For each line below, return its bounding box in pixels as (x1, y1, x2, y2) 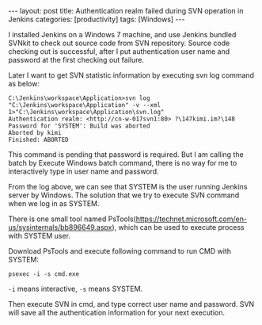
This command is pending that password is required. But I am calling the (8, 150, 244, 159)
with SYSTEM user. (8, 231, 71, 240)
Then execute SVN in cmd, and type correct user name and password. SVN (8, 300, 255, 308)
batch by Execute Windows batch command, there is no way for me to (8, 159, 237, 167)
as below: (8, 79, 40, 88)
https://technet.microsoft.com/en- (135, 214, 248, 224)
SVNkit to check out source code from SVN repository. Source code (8, 38, 230, 48)
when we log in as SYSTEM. (8, 199, 101, 208)
